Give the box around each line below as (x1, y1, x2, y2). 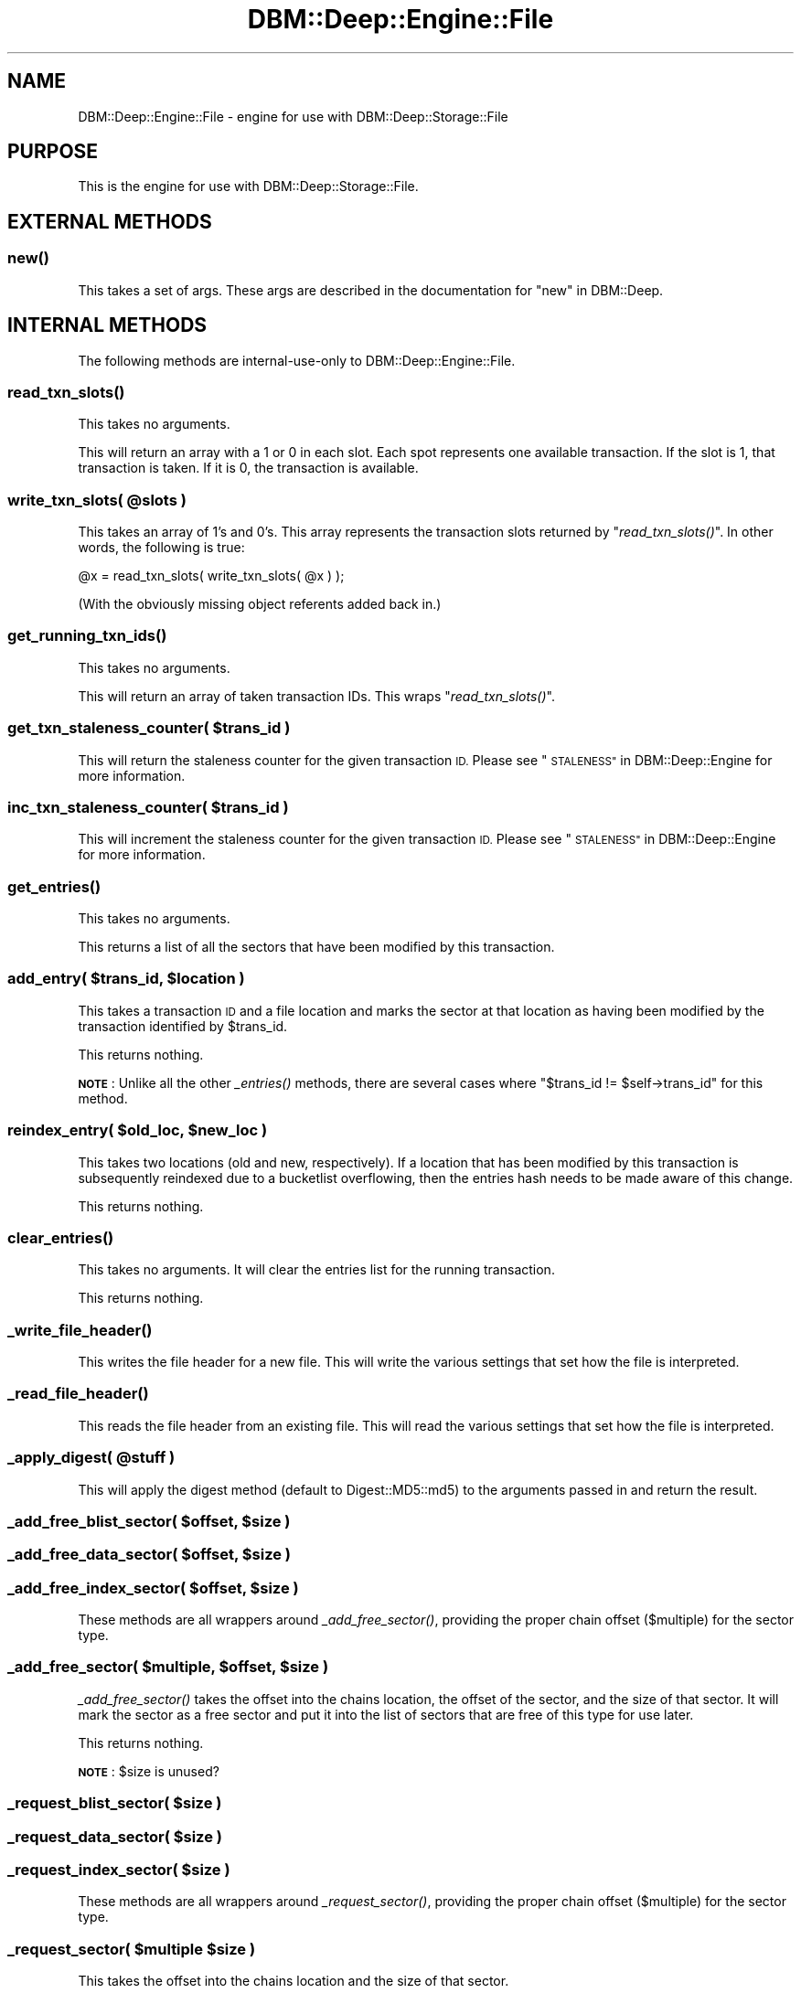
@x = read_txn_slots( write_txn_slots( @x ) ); (78, 568, 345, 583)
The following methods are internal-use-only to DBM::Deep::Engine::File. (78, 352, 516, 368)
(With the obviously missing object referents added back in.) (78, 596, 442, 612)
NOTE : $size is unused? (78, 1763, 219, 1779)
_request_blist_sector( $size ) (7, 1794, 222, 1813)
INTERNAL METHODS (7, 314, 208, 337)
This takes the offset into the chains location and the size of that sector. (78, 1973, 509, 1988)
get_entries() (7, 877, 101, 896)
